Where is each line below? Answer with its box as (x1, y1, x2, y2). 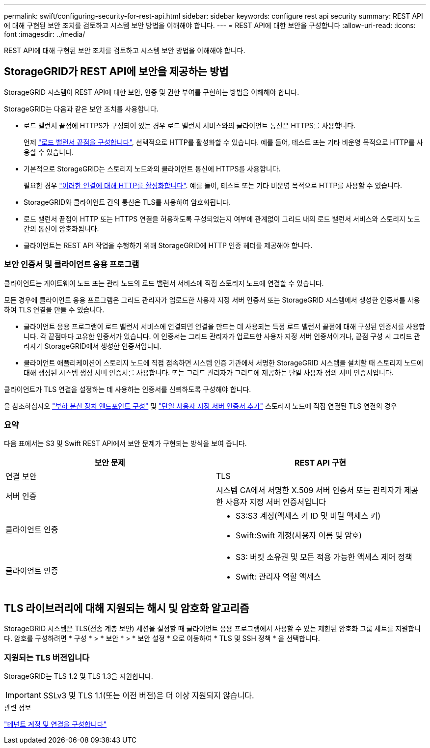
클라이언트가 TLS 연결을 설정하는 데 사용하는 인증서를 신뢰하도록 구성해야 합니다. (4, 385, 251, 393)
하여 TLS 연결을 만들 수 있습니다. (4, 305, 105, 314)
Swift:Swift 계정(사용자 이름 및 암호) (236, 530, 362, 541)
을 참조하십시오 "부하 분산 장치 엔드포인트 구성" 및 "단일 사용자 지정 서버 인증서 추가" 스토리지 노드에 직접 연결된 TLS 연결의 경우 (4, 401, 397, 410)
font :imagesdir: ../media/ (4, 30, 85, 38)
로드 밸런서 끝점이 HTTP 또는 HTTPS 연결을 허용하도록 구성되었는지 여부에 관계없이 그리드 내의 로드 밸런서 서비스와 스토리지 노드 (24, 214, 420, 223)
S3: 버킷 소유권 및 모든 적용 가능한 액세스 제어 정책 (236, 552, 412, 562)
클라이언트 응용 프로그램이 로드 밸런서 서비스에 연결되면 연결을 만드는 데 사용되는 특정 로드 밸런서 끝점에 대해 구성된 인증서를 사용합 (24, 322, 425, 331)
